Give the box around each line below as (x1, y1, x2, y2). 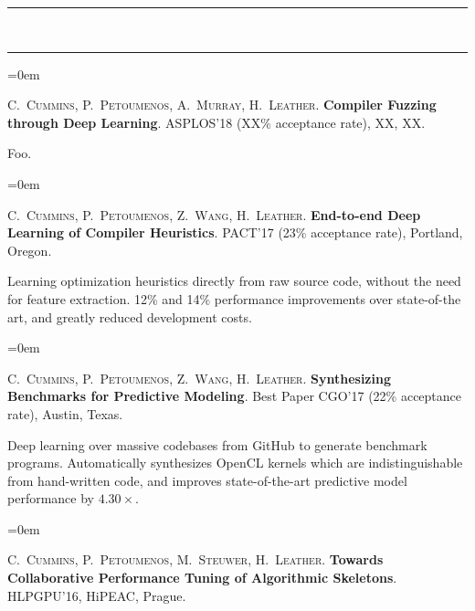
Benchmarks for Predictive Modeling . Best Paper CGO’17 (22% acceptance (7, 386, 462, 406)
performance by (7, 489, 94, 508)
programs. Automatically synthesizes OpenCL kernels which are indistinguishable (7, 453, 463, 472)
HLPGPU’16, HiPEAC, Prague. (7, 585, 186, 605)
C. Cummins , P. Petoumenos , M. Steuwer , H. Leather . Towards (7, 550, 384, 569)
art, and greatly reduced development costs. (7, 307, 252, 326)
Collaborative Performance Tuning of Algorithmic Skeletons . (7, 568, 397, 587)
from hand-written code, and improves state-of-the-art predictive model (7, 470, 407, 490)
